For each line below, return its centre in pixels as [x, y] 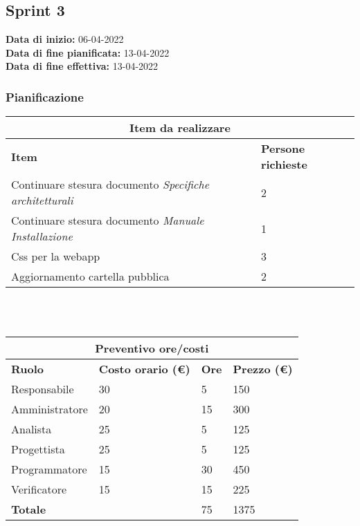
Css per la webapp [56, 256]
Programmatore [49, 469]
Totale [29, 509]
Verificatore [39, 489]
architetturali [42, 200]
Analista [31, 429]
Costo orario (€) [144, 369]
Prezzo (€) [263, 369]
